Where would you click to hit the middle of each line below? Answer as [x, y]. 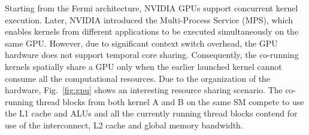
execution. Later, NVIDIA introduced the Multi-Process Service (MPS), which [149, 19]
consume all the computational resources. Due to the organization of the [138, 78]
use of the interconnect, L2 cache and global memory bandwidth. [124, 125]
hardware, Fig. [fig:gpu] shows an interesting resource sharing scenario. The [144, 90]
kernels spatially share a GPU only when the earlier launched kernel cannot [143, 66]
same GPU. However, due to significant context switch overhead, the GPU [141, 43]
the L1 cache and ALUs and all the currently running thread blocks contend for [151, 113]
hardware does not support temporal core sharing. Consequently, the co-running [152, 55]
